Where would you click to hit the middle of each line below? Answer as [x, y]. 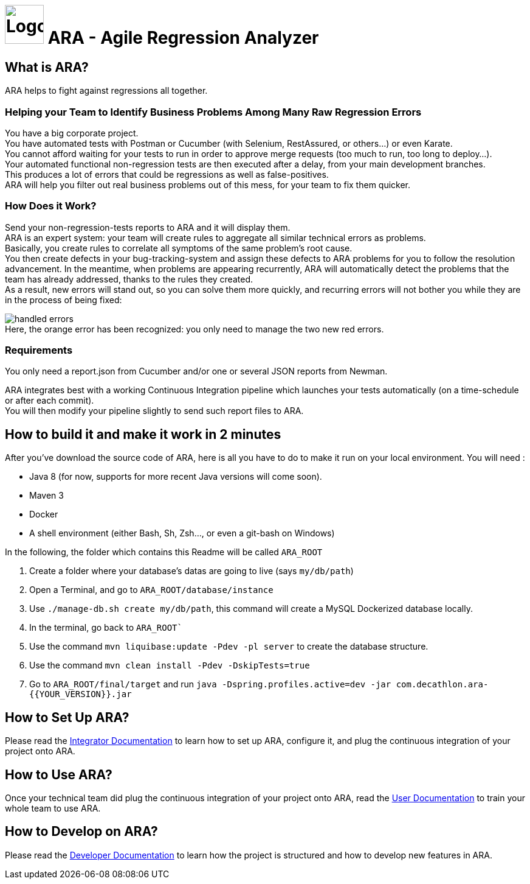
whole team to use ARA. [53, 808]
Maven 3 [46, 496]
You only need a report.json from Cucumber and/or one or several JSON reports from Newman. [196, 371]
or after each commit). [50, 401]
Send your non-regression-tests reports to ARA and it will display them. [148, 227]
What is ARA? [47, 67]
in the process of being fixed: [64, 300]
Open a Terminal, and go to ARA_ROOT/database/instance [151, 590]
